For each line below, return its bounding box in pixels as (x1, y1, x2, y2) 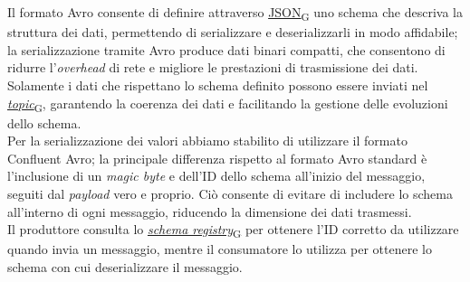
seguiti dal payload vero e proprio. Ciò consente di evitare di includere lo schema (7, 184, 453, 202)
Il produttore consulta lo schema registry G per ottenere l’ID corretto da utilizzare (7, 220, 459, 240)
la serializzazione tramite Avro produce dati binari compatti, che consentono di (7, 40, 446, 59)
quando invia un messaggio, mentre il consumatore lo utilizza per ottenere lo (7, 240, 432, 258)
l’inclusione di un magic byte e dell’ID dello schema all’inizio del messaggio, (7, 166, 426, 185)
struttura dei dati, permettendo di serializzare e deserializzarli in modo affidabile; (7, 23, 458, 42)
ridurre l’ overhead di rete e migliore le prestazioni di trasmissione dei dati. (7, 58, 418, 77)
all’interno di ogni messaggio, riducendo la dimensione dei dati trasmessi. (7, 202, 412, 221)
